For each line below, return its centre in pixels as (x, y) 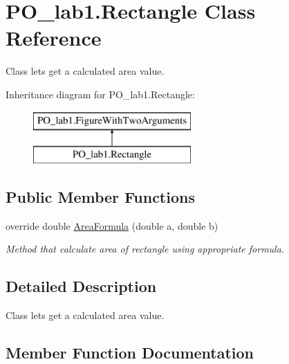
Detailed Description (81, 286)
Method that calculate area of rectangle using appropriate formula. (145, 249)
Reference (54, 38)
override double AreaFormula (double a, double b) (112, 225)
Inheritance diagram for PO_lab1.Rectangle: (100, 94)
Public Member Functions (100, 197)
